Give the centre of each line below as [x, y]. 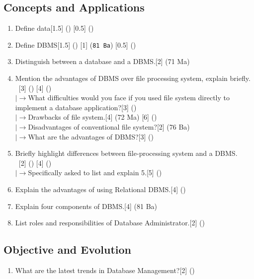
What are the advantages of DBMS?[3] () [91, 136]
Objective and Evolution [68, 249]
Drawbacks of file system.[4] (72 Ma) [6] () [92, 117]
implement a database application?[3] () [76, 107]
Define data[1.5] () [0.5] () [54, 28]
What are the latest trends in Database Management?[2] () [105, 270]
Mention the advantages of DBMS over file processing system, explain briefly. [133, 78]
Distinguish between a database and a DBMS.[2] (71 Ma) [102, 61]
